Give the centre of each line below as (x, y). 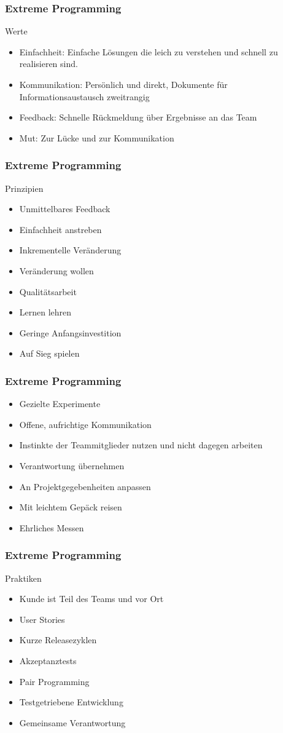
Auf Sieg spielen (49, 353)
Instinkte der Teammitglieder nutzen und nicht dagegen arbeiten (141, 445)
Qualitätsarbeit (48, 291)
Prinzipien (24, 188)
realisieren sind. (48, 64)
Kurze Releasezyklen (58, 640)
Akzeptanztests (48, 660)
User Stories (42, 619)
